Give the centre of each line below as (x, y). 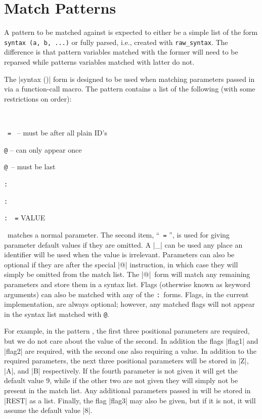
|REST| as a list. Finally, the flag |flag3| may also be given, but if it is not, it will (130, 400)
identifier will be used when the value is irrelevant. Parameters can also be (119, 254)
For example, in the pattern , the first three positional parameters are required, (127, 331)
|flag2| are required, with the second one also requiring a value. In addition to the (130, 351)
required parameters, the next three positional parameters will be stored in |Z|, (126, 361)
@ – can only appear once (43, 149)
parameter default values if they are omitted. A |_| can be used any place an (123, 244)
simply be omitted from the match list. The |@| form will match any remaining (127, 274)
